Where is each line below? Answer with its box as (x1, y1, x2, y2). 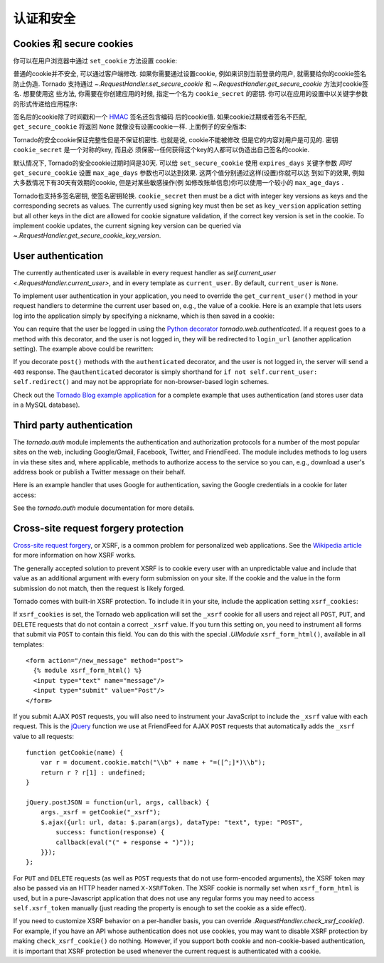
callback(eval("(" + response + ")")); (55, 838, 195, 846)
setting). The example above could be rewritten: (13, 344, 154, 353)
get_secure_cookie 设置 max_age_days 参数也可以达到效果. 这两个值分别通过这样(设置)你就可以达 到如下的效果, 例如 (13, 168, 366, 177)
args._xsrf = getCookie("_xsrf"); (40, 808, 161, 816)
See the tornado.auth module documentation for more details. (13, 504, 195, 512)
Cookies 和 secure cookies (13, 38, 134, 50)
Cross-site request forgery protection (13, 522, 184, 534)
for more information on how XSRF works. (13, 551, 137, 560)
